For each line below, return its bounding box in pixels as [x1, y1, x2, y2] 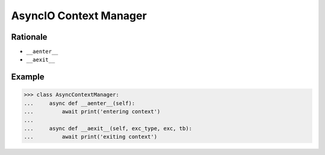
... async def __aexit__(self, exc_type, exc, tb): [23, 125, 193, 132]
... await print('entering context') [23, 108, 161, 115]
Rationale [11, 32, 48, 42]
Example [11, 72, 45, 82]
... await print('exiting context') [23, 133, 158, 141]
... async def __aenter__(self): [23, 100, 135, 106]
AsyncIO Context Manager [11, 9, 147, 22]
